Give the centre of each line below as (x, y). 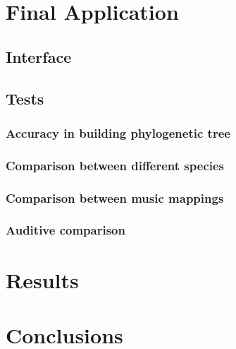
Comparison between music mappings (115, 197)
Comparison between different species (115, 165)
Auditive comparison (66, 230)
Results (42, 279)
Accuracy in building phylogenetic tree (118, 132)
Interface (39, 56)
